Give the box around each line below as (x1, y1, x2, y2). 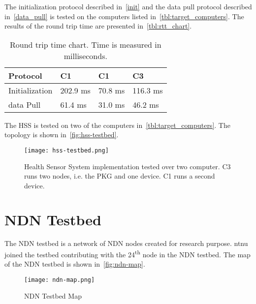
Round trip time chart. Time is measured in (10, 38, 161, 50)
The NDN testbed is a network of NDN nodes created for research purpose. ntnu (4, 238, 248, 248)
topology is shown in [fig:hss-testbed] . (4, 129, 119, 140)
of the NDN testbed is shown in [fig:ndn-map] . (4, 259, 145, 269)
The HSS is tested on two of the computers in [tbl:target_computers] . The (4, 120, 230, 130)
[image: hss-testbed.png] (24, 147, 109, 154)
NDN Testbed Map (24, 290, 82, 301)
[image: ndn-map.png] (24, 276, 95, 283)
